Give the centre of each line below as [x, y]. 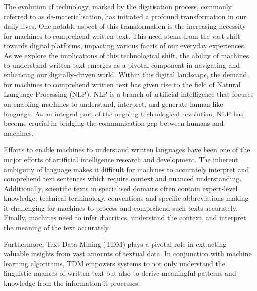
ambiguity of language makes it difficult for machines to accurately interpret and [127, 169]
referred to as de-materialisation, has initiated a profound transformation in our [125, 16]
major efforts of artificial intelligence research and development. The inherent [121, 159]
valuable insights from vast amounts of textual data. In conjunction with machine [128, 254]
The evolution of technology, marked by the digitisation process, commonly [118, 6]
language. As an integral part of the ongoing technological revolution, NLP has [124, 113]
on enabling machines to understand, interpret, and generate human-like [114, 103]
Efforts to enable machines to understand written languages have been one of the [127, 149]
